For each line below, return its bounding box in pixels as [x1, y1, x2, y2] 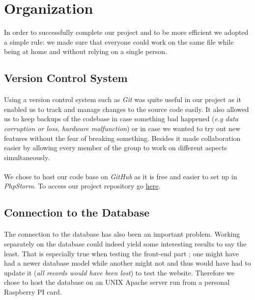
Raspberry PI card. [4, 287, 62, 297]
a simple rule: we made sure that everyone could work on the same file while [4, 36, 234, 47]
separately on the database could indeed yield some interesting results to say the [4, 239, 247, 249]
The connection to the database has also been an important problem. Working [4, 229, 240, 239]
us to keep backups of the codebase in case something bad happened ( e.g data [4, 113, 238, 124]
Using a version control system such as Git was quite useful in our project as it [4, 94, 241, 105]
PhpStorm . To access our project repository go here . [4, 181, 161, 191]
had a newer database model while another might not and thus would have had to [4, 258, 251, 268]
